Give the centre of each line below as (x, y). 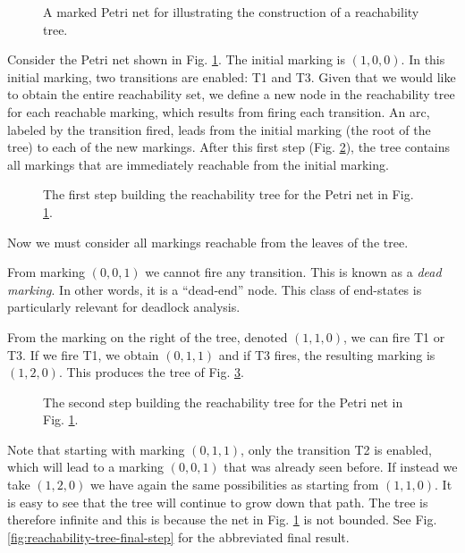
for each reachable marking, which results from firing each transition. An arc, (219, 111)
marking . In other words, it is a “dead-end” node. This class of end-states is (215, 289)
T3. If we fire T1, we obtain (83, 354)
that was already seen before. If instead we (341, 467)
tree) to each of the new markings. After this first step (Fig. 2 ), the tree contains (229, 147)
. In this (423, 59)
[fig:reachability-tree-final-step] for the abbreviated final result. (178, 536)
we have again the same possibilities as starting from (234, 485)
